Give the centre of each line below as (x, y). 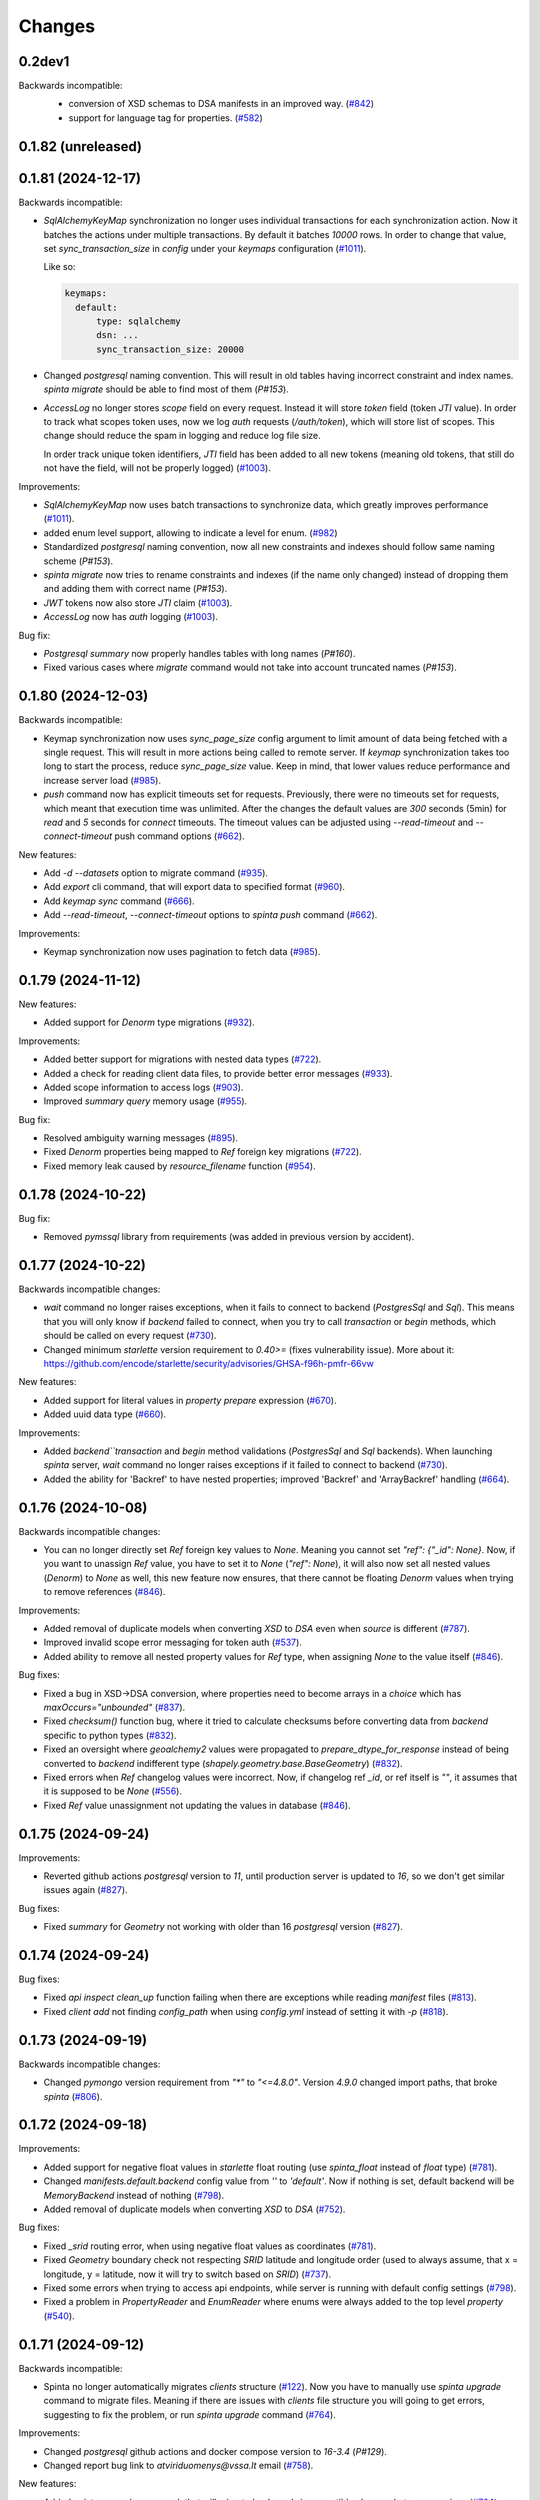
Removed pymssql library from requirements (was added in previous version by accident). (229, 1237)
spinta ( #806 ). (73, 2096)
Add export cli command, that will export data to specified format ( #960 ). (194, 887)
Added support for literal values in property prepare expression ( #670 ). (190, 1400)
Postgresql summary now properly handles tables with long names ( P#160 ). (199, 653)
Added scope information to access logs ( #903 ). (143, 1087)
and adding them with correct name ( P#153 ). (135, 589)
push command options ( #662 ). (179, 836)
